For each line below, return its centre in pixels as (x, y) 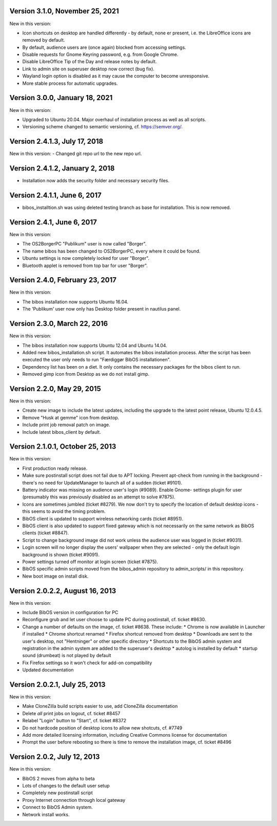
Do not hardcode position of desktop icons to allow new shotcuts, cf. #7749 (102, 728)
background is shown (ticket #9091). (61, 554)
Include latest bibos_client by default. (62, 432)
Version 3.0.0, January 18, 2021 (61, 98)
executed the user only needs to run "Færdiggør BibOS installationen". (97, 360)
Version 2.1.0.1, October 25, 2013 (63, 447)
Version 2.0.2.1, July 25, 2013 (57, 685)
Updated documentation (48, 670)
